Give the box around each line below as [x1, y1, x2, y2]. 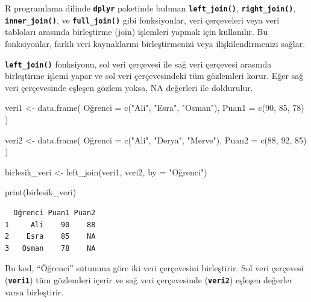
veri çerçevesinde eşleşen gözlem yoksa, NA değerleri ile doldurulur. [5, 81, 253, 93]
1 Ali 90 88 [5, 220, 96, 229]
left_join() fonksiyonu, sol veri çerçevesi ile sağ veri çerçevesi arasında [5, 57, 272, 70]
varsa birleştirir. [5, 285, 64, 298]
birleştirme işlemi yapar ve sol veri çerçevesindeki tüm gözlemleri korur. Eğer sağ [5, 69, 304, 82]
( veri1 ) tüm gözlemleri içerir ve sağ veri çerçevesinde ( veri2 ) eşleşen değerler [5, 273, 293, 286]
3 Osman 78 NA [5, 244, 96, 253]
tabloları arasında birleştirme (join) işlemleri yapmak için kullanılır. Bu [5, 25, 268, 38]
